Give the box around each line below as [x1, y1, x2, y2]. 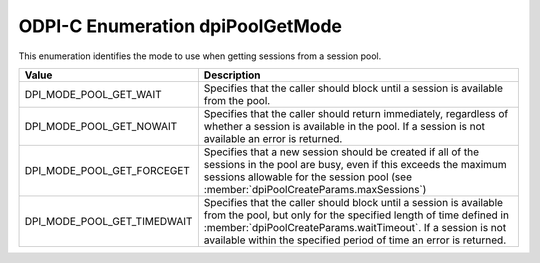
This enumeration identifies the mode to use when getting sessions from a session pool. [18, 50, 382, 62]
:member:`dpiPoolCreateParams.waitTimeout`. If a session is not [203, 220, 507, 234]
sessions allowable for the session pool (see [203, 170, 412, 184]
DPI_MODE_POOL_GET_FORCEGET [24, 163, 190, 177]
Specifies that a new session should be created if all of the [203, 145, 480, 159]
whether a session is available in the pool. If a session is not [203, 119, 485, 133]
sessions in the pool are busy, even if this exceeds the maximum [203, 157, 507, 171]
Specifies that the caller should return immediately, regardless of [203, 106, 509, 120]
